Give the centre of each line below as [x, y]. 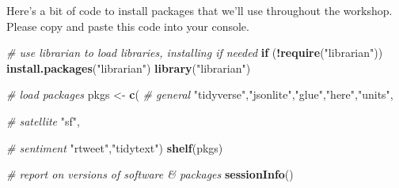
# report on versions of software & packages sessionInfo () [150, 174]
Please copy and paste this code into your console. [128, 26]
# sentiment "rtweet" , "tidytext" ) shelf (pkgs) [115, 147]
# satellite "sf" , [43, 120]
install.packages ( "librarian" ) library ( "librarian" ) [129, 68]
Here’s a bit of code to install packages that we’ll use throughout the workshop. [199, 10]
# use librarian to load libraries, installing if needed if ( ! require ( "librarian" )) [195, 53]
